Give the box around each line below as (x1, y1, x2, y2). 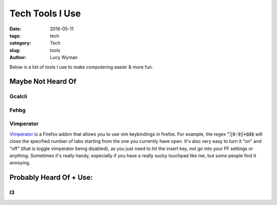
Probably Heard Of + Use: (9, 173, 93, 182)
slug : (9, 47, 21, 53)
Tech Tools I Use (9, 8, 81, 19)
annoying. (9, 160, 31, 166)
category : (9, 40, 31, 46)
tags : (9, 32, 21, 39)
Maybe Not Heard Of (9, 77, 76, 86)
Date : (9, 26, 22, 32)
